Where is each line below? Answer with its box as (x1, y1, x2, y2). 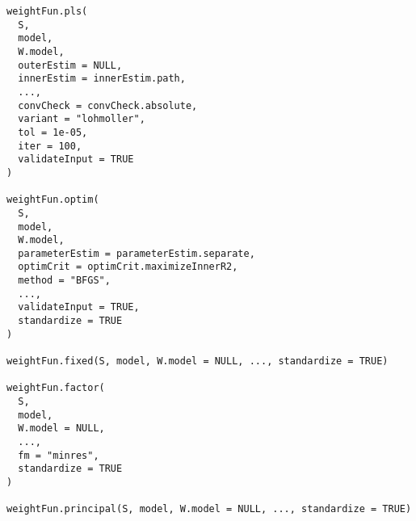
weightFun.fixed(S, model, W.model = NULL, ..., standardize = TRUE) (6, 355, 389, 368)
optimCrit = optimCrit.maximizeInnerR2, (18, 261, 238, 273)
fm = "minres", (18, 449, 99, 461)
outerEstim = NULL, (18, 59, 123, 71)
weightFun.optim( (6, 194, 99, 206)
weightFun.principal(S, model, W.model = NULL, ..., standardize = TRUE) (6, 503, 412, 515)
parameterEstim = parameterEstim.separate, (18, 247, 255, 259)
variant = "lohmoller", (18, 113, 145, 125)
